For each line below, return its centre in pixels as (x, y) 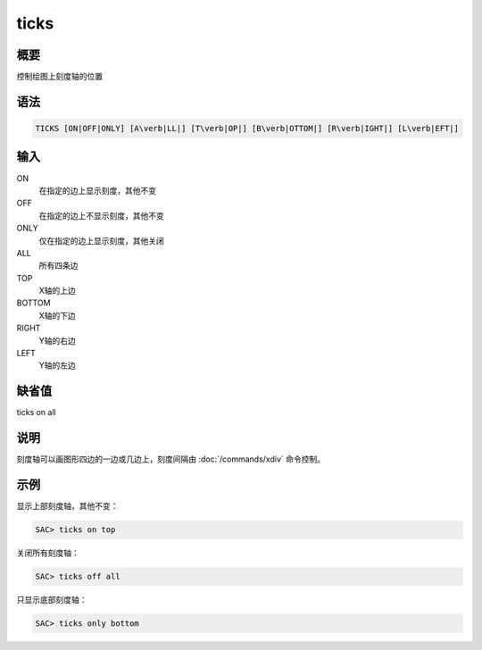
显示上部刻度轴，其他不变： (67, 506)
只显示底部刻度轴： (52, 600)
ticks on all (37, 412)
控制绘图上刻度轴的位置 (59, 77)
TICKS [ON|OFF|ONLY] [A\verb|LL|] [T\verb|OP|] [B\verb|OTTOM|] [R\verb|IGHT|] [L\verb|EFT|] (247, 129)
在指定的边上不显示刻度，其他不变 (101, 215)
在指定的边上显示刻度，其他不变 (97, 190)
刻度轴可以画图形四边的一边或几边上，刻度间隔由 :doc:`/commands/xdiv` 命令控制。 (171, 459)
